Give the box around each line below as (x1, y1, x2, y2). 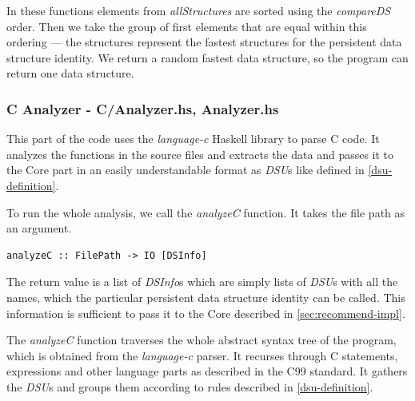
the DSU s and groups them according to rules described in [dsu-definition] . (6, 378, 373, 395)
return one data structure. (6, 65, 134, 81)
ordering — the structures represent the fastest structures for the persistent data (6, 34, 402, 50)
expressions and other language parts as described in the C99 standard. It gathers (6, 363, 408, 379)
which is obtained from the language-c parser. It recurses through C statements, (6, 347, 398, 363)
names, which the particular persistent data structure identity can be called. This (6, 288, 405, 305)
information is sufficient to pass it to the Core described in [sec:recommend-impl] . (6, 304, 405, 321)
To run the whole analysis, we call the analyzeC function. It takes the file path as (6, 204, 405, 220)
